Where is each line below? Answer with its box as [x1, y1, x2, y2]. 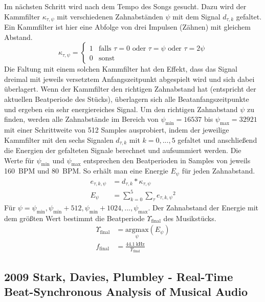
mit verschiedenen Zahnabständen [57, 11, 163, 21]
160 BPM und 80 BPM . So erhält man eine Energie [4, 165, 168, 176]
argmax [125, 226, 149, 234]
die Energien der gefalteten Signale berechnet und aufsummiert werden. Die [4, 145, 241, 156]
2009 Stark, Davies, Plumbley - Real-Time [4, 268, 233, 284]
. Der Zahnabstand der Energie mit [148, 202, 259, 212]
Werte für [4, 155, 34, 165]
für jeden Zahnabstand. [182, 165, 255, 176]
